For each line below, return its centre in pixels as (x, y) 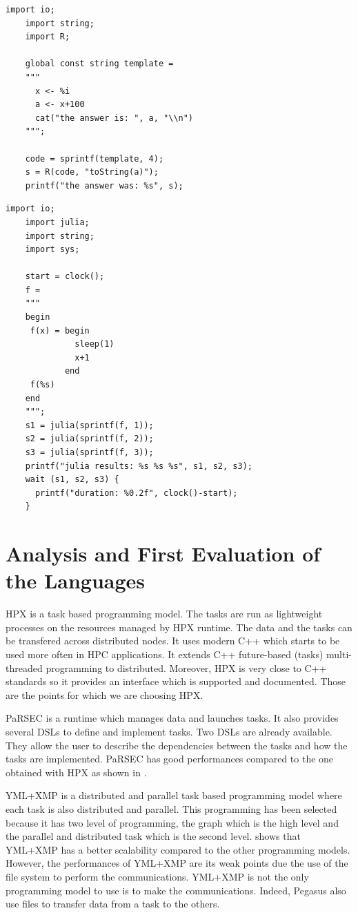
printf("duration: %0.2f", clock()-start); (136, 493)
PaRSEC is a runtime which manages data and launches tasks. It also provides (172, 718)
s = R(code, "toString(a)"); (92, 172)
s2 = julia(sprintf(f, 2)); (89, 439)
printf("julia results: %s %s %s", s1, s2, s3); (139, 466)
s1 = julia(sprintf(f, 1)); (89, 425)
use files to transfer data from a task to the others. (113, 904)
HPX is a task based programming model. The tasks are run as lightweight (164, 614)
